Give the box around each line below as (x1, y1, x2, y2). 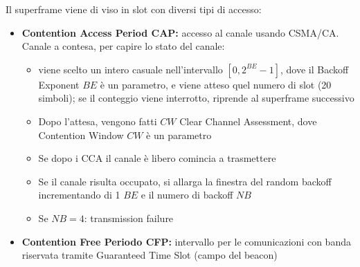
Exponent (38, 77, 80, 91)
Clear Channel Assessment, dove (179, 113, 317, 128)
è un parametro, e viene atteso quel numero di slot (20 (100, 77, 332, 91)
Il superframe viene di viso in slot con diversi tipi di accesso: (6, 2, 262, 16)
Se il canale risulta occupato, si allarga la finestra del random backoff (38, 174, 332, 188)
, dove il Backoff (280, 62, 349, 76)
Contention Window (38, 127, 124, 142)
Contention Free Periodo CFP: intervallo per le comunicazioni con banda (21, 234, 351, 248)
